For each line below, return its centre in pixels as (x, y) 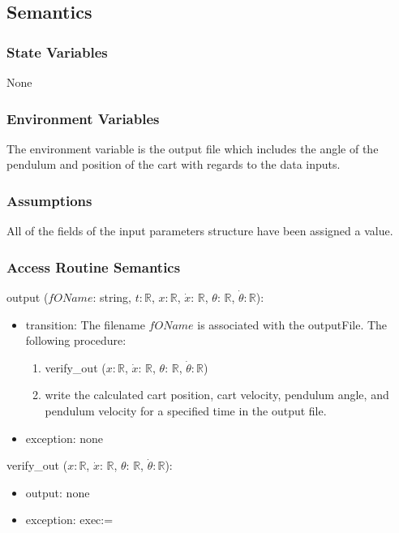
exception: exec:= (69, 520)
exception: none (64, 438)
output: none (58, 492)
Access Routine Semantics (94, 266)
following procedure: (76, 340)
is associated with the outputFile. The (292, 324)
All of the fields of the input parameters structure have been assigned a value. (200, 231)
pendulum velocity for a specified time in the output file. (186, 410)
